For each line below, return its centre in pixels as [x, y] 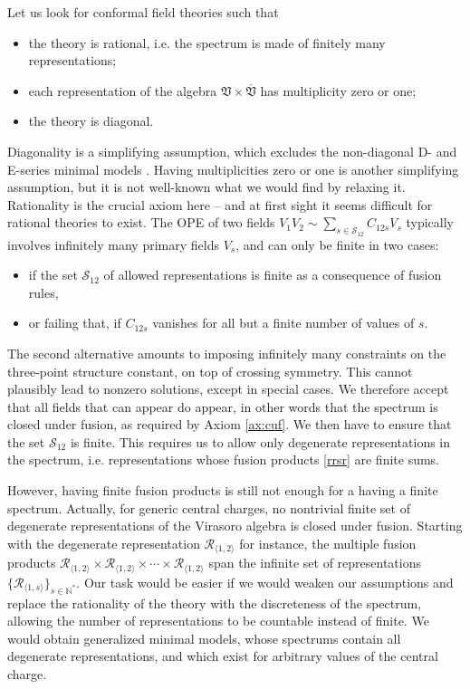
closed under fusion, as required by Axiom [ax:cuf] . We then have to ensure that [230, 424]
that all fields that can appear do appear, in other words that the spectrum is [223, 406]
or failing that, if [75, 323]
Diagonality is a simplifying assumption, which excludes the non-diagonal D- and [232, 151]
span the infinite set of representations [315, 563]
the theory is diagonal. [91, 121]
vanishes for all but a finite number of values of [283, 323]
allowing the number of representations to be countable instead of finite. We [218, 621]
